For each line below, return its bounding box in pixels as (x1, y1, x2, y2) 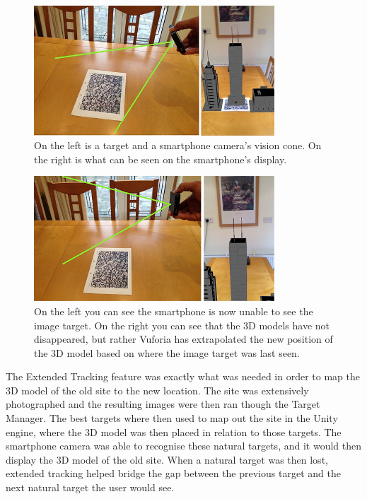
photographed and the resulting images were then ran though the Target (6, 397, 320, 411)
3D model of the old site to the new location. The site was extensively (6, 382, 309, 397)
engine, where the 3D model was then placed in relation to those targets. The (6, 424, 342, 439)
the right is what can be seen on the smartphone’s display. (34, 151, 287, 166)
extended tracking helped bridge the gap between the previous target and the (6, 466, 341, 481)
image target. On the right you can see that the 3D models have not (34, 317, 330, 332)
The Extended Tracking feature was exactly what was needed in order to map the (6, 369, 360, 384)
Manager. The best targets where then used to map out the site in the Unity (6, 411, 338, 425)
